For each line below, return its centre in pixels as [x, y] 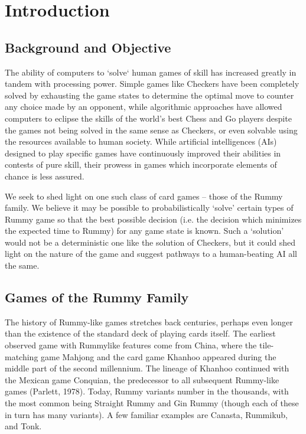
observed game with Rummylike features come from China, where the [131, 345]
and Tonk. [23, 426]
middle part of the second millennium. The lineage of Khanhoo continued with [147, 368]
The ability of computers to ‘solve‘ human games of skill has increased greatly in [151, 72]
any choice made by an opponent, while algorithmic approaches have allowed [144, 107]
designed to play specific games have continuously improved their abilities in [143, 153]
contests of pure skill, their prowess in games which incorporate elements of [141, 164]
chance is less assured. [45, 176]
